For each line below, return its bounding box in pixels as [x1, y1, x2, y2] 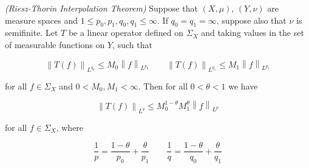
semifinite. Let [5, 26, 58, 39]
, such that [112, 38, 152, 51]
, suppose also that [216, 13, 287, 26]
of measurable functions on [5, 38, 105, 51]
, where [56, 121, 84, 133]
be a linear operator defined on [68, 26, 184, 39]
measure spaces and [5, 13, 78, 26]
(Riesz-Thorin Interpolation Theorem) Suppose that [5, 2, 198, 14]
